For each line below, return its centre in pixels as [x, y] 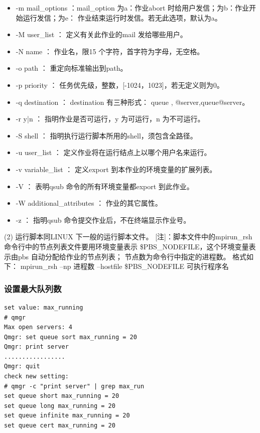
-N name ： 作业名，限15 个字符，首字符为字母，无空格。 [110, 51]
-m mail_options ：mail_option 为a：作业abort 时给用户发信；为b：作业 [132, 8]
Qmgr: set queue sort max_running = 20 [71, 337]
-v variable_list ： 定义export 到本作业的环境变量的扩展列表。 [116, 169]
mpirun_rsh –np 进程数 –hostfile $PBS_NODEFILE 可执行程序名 [124, 266]
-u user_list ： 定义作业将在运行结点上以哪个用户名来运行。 [113, 152]
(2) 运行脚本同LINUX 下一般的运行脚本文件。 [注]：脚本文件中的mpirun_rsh [128, 237]
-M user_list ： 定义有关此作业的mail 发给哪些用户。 [101, 34]
